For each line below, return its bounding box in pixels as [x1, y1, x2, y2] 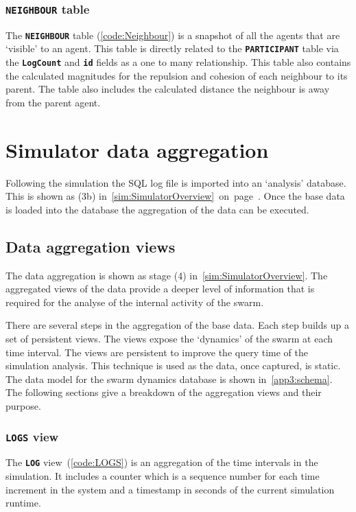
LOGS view [5, 428, 59, 445]
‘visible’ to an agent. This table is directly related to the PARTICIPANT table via [5, 41, 339, 56]
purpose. [5, 398, 41, 412]
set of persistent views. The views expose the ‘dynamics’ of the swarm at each [5, 331, 333, 346]
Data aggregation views [5, 235, 176, 257]
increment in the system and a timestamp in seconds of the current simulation [5, 482, 335, 496]
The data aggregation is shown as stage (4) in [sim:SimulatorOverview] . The [5, 268, 328, 282]
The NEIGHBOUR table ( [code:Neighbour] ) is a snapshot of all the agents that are [5, 27, 340, 42]
